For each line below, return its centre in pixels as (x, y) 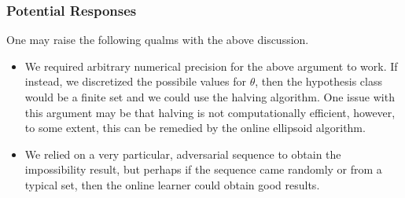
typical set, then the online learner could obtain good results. (172, 184)
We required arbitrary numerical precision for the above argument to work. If (211, 66)
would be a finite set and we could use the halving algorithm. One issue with (210, 97)
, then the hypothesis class (318, 81)
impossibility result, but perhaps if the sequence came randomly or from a (203, 169)
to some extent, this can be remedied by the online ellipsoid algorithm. (195, 128)
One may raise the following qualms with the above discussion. (158, 40)
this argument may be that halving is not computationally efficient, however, (210, 112)
